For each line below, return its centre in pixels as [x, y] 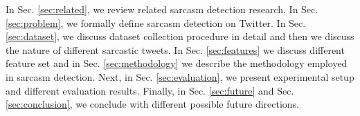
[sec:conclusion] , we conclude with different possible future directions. [153, 104]
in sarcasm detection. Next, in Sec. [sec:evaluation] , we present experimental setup [180, 76]
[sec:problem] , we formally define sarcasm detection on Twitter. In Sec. [156, 22]
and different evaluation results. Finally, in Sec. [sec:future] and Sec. [150, 90]
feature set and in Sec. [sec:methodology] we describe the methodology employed [177, 63]
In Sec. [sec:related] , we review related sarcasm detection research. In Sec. [162, 9]
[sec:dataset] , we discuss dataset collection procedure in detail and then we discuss [180, 36]
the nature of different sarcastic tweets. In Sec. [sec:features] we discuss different [175, 49]
